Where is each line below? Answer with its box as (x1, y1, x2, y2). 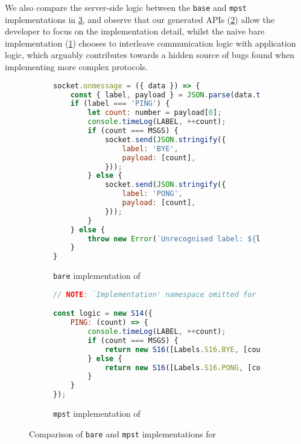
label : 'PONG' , (122, 189, 183, 198)
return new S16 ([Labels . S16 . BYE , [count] (104, 345, 274, 354)
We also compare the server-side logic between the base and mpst (5, 1, 247, 13)
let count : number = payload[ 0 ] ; (87, 108, 222, 117)
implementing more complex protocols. (5, 60, 148, 73)
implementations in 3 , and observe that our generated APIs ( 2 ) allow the (5, 13, 274, 25)
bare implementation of (53, 269, 141, 282)
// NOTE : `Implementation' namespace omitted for (53, 290, 256, 299)
